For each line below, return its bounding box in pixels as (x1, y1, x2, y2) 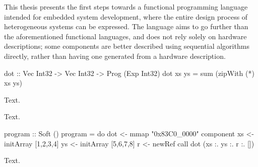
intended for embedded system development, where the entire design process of (4, 11, 248, 22)
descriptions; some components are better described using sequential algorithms (4, 41, 249, 51)
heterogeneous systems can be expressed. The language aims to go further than (4, 21, 248, 32)
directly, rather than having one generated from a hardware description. (4, 50, 226, 61)
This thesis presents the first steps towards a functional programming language (4, 2, 248, 12)
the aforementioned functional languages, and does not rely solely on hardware (4, 31, 247, 41)
